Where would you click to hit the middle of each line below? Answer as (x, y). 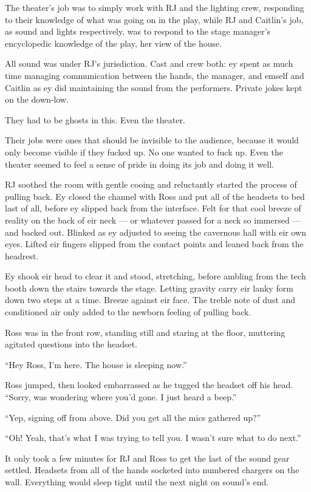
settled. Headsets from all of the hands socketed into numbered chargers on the (152, 470)
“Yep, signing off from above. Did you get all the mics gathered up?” (133, 417)
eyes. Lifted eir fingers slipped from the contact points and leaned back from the (154, 244)
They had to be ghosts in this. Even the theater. (95, 119)
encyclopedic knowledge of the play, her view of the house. (114, 43)
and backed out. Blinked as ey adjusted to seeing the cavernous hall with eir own (156, 232)
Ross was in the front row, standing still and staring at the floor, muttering (145, 332)
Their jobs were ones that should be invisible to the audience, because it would (152, 140)
